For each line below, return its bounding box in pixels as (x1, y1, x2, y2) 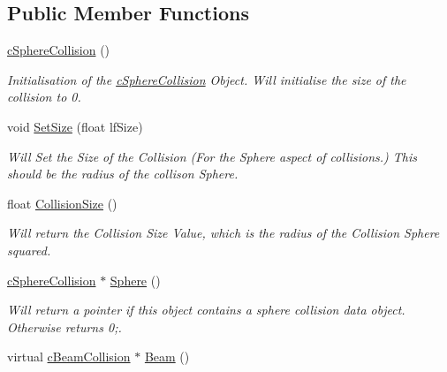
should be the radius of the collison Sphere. (7, 164, 239, 183)
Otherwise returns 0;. (7, 317, 122, 336)
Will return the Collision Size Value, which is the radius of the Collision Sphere (7, 224, 440, 242)
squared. (7, 240, 51, 259)
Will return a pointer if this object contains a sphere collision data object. (7, 300, 405, 319)
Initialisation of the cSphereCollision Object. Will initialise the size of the (7, 70, 406, 88)
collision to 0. (7, 87, 81, 106)
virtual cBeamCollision (7, 347, 131, 366)
